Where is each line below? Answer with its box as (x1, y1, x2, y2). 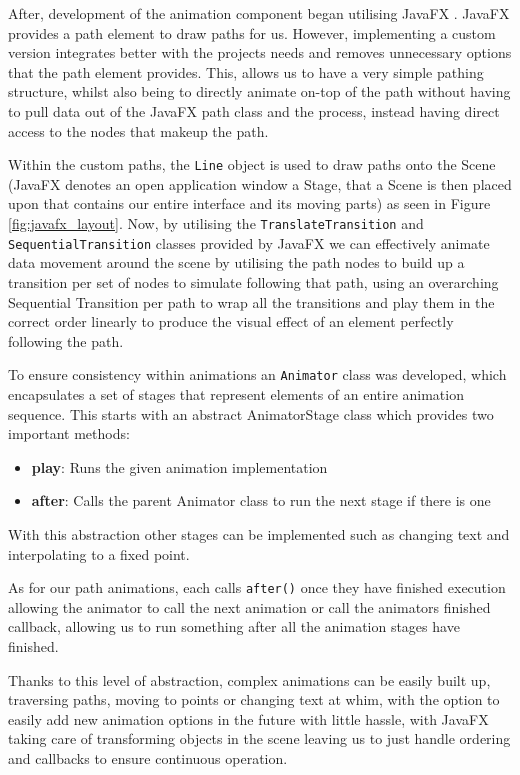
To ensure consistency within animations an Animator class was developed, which (8, 364, 507, 385)
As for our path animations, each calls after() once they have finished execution (8, 577, 506, 598)
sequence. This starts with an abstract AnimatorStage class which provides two (8, 403, 494, 424)
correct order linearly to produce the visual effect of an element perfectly (8, 311, 454, 332)
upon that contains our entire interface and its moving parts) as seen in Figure (8, 193, 491, 214)
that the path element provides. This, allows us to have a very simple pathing (8, 61, 484, 82)
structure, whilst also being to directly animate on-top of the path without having (8, 81, 511, 102)
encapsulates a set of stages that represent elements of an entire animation (8, 383, 464, 404)
